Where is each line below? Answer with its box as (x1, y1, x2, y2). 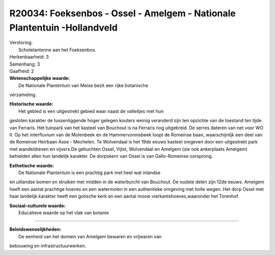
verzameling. (9, 92, 37, 98)
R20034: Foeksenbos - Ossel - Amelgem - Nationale (9, 8, 236, 19)
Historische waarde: (9, 101, 53, 107)
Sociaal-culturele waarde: (9, 203, 66, 209)
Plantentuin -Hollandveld (9, 22, 118, 33)
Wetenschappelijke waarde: (9, 75, 70, 81)
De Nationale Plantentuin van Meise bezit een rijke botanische (18, 82, 149, 89)
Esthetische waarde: (9, 162, 54, 168)
